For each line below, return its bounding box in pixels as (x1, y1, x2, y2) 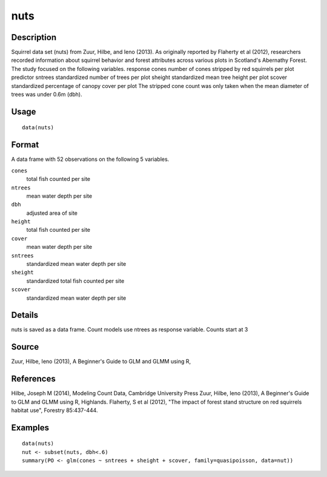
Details (11, 310, 39, 320)
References (11, 374, 56, 384)
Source (11, 342, 39, 352)
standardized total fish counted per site (26, 277, 125, 285)
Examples (11, 422, 50, 433)
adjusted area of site (26, 209, 78, 217)
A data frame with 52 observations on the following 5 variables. (11, 155, 170, 163)
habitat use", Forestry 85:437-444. (11, 407, 98, 414)
